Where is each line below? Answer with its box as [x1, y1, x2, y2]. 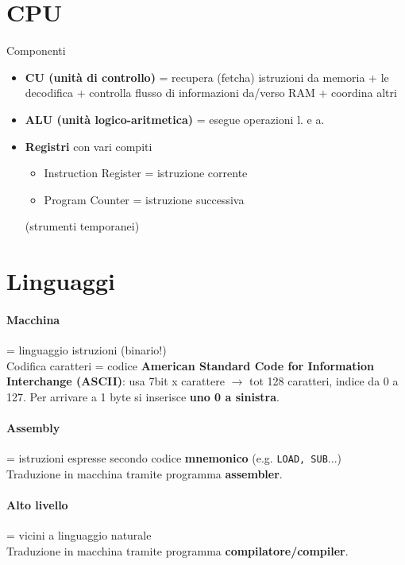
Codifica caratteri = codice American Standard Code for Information [6, 357, 375, 373]
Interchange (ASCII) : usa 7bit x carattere [6, 373, 225, 389]
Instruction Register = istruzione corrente [44, 164, 248, 181]
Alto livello [6, 497, 68, 513]
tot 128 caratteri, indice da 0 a [249, 373, 399, 389]
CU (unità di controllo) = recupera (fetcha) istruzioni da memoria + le [25, 68, 389, 85]
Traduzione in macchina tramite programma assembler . [6, 465, 283, 482]
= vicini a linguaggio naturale [6, 527, 152, 544]
